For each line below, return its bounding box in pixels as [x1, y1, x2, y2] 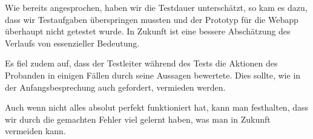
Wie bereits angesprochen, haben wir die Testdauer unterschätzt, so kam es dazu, [5, 1, 308, 13]
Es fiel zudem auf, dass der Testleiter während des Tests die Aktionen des [5, 57, 278, 69]
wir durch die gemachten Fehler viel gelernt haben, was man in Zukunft [5, 112, 271, 125]
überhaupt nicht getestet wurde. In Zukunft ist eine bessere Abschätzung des [5, 25, 291, 37]
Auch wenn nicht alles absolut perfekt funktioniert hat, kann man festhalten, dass [5, 101, 309, 114]
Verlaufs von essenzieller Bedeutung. [5, 36, 140, 49]
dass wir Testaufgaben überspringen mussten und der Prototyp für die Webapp [5, 13, 298, 25]
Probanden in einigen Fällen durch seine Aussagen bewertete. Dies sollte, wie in [5, 68, 301, 81]
